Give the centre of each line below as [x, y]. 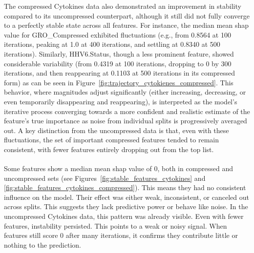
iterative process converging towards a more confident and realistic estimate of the [127, 111]
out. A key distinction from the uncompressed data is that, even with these [116, 130]
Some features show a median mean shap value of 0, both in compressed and [119, 168]
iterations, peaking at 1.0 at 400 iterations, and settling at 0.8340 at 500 [112, 44]
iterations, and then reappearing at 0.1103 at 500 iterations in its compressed [120, 73]
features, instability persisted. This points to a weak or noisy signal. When [116, 225]
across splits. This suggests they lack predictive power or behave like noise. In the [126, 206]
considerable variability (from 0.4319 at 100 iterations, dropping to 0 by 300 [118, 63]
